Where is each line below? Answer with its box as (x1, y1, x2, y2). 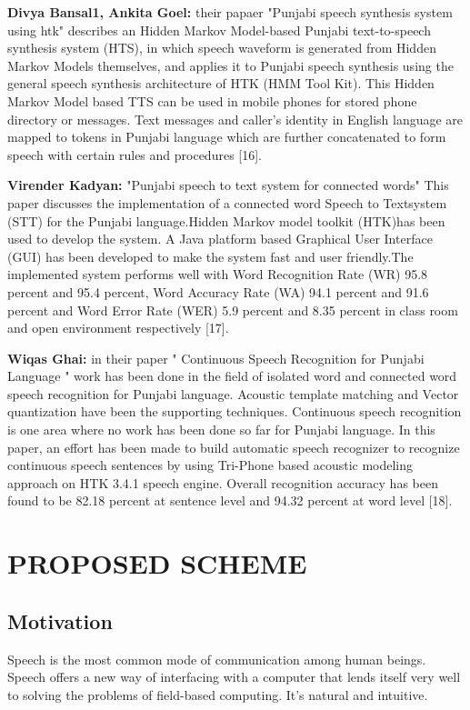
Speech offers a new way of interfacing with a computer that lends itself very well (7, 667, 461, 686)
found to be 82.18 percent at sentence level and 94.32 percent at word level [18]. (7, 491, 453, 510)
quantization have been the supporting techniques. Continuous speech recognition (7, 402, 462, 421)
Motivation (7, 606, 113, 635)
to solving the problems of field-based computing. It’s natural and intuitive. (7, 685, 428, 704)
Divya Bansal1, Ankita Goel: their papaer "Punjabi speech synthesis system (7, 3, 453, 21)
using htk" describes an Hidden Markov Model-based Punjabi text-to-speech (7, 20, 431, 39)
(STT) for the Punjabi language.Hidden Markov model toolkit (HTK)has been (7, 211, 445, 230)
